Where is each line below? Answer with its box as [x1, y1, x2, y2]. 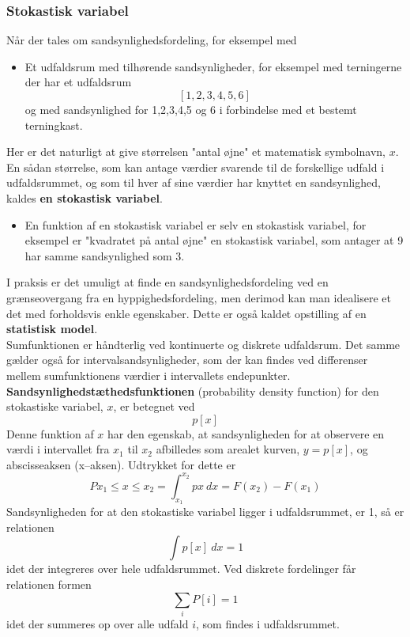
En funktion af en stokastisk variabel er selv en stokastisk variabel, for [24, 216, 367, 233]
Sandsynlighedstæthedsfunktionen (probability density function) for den [6, 382, 379, 399]
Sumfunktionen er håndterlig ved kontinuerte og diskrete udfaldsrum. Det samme [6, 336, 401, 352]
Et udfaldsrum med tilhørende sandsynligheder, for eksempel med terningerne [24, 58, 402, 74]
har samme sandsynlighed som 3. [24, 247, 185, 264]
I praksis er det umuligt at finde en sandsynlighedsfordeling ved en [6, 274, 329, 290]
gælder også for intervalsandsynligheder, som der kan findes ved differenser [6, 351, 368, 368]
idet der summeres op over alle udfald [6, 615, 189, 631]
